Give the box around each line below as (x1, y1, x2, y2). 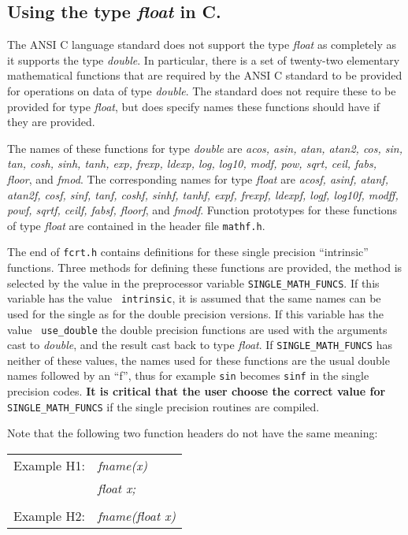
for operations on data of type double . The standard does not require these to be (7, 82, 396, 98)
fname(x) (97, 455, 147, 474)
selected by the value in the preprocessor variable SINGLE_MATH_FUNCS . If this (7, 274, 380, 291)
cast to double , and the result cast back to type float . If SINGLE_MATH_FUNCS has (7, 336, 392, 353)
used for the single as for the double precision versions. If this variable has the (7, 305, 384, 321)
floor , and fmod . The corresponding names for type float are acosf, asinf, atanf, (7, 170, 388, 187)
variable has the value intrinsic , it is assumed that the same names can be (7, 290, 381, 307)
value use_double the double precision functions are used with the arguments (7, 321, 388, 337)
